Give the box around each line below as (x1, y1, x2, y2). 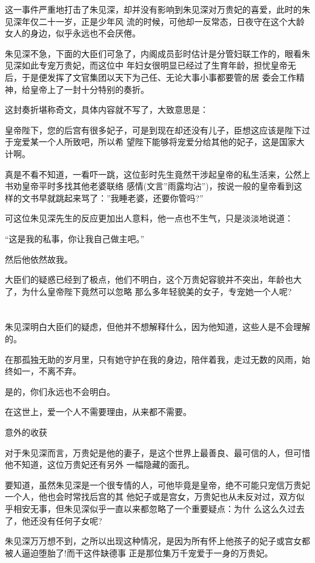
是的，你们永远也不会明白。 (5, 385, 115, 397)
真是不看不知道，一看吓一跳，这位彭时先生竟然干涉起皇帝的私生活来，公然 (5, 167, 302, 180)
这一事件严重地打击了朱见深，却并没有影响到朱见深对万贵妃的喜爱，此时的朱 (5, 3, 310, 15)
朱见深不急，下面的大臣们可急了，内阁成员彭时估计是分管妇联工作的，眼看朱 (5, 47, 310, 59)
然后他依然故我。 (5, 252, 73, 265)
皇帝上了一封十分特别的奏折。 (30, 83, 149, 95)
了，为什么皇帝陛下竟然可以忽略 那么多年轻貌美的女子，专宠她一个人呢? (5, 285, 292, 297)
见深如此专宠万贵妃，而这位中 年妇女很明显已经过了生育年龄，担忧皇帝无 (5, 59, 296, 72)
